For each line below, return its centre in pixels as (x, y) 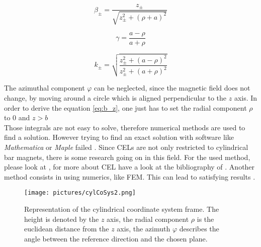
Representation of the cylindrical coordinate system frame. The (122, 209)
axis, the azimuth (144, 229)
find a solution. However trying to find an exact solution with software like (119, 137)
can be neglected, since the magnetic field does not (172, 88)
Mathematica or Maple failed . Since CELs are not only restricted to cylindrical (126, 147)
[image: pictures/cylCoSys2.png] (80, 193)
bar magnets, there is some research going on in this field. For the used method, (127, 157)
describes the (199, 229)
